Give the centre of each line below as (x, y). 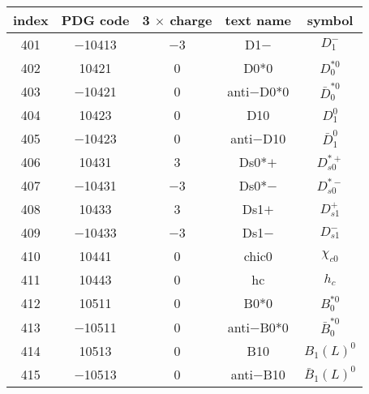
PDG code (95, 20)
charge (191, 20)
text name (258, 20)
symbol (330, 20)
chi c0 (258, 256)
